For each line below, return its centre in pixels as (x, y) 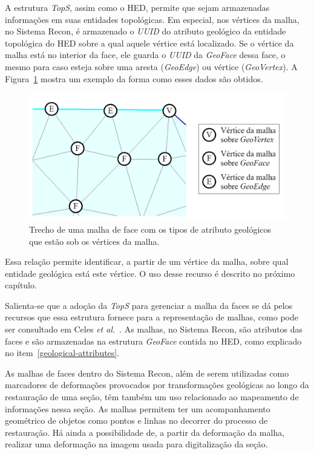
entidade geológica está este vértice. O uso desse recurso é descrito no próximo (150, 273)
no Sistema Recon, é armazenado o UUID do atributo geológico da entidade (146, 31)
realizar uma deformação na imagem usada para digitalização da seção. (136, 444)
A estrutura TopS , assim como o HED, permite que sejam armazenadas (137, 7)
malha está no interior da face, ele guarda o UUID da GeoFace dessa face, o (145, 55)
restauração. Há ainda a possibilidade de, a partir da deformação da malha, (145, 432)
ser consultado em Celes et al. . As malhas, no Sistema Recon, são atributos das (154, 329)
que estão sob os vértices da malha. (94, 241)
